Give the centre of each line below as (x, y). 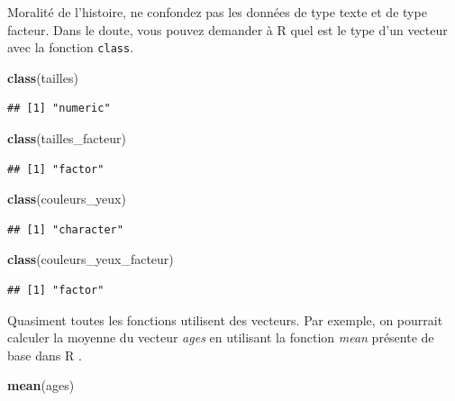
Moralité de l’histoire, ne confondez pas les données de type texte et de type (217, 12)
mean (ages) (41, 385)
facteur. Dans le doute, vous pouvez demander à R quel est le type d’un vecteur (227, 29)
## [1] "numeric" (59, 109)
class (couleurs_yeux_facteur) (91, 259)
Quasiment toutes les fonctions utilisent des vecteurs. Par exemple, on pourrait (225, 319)
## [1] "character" (65, 229)
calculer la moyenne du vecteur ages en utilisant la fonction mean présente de (221, 337)
